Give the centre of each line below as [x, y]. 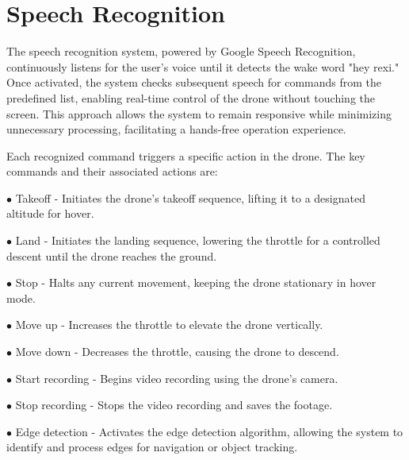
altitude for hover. [50, 213]
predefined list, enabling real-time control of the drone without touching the [191, 97]
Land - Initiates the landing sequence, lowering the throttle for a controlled [198, 240]
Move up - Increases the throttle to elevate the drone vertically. [169, 325]
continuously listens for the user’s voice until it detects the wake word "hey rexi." [203, 66]
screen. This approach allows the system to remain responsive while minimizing [199, 113]
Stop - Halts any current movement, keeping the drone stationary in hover [196, 282]
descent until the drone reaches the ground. [112, 255]
